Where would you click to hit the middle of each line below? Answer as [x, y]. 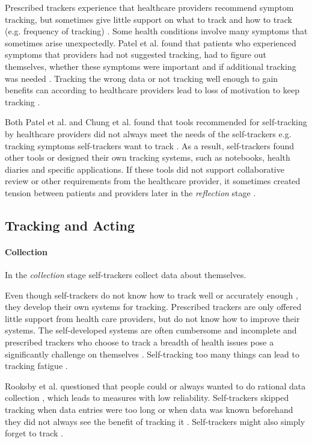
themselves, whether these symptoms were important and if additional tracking [151, 66]
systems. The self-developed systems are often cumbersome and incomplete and [151, 330]
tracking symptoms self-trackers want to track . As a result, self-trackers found [150, 145]
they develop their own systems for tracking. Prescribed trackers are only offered [153, 307]
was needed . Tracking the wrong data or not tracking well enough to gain [142, 78]
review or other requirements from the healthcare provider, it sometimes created [153, 181]
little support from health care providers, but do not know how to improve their [152, 318]
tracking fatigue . [36, 366]
